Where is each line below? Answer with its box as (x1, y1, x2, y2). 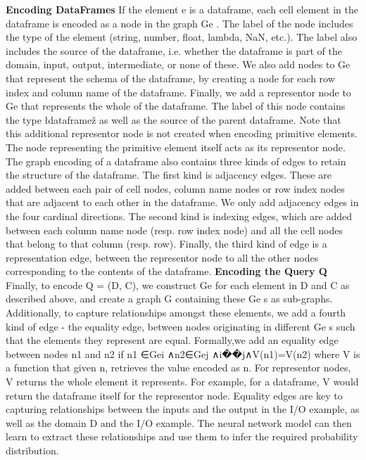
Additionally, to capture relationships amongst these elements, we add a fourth (6, 305, 346, 320)
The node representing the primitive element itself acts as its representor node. (6, 139, 346, 154)
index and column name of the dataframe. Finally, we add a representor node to (6, 84, 351, 99)
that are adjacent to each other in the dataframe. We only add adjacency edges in (6, 195, 359, 210)
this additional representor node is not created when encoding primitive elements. (6, 126, 358, 141)
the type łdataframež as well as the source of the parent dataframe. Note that (6, 112, 341, 127)
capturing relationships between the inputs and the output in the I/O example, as (6, 402, 360, 416)
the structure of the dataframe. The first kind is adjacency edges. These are (6, 167, 332, 182)
